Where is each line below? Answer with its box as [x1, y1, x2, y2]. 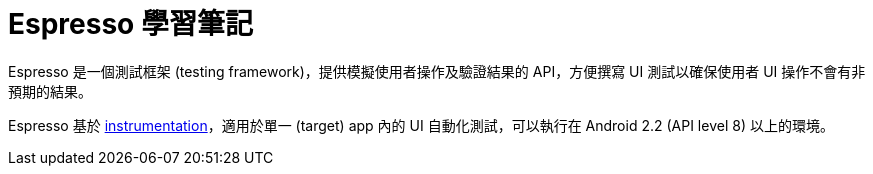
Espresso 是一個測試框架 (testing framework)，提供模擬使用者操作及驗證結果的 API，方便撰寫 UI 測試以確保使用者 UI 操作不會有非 [8, 62, 866, 80]
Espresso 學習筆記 [8, 7, 253, 41]
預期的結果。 [8, 82, 92, 100]
